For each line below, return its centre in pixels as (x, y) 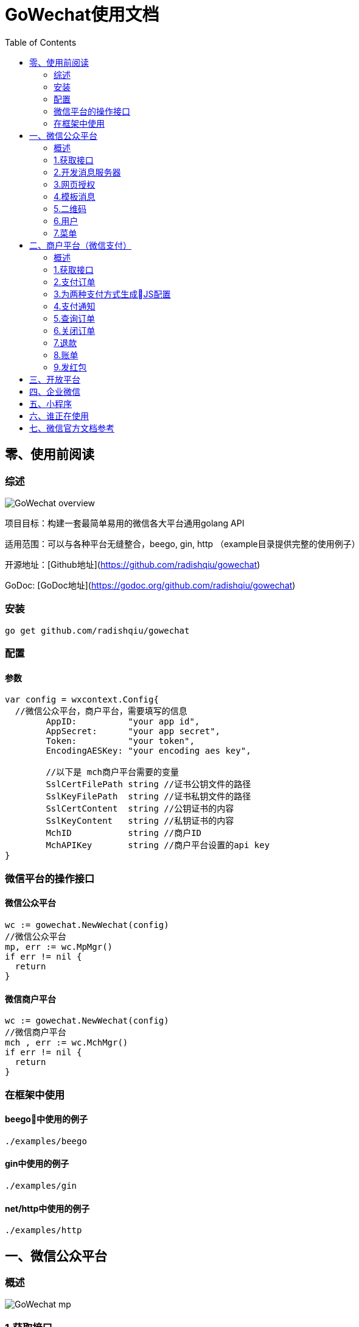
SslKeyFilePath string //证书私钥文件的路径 (148, 797)
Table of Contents (41, 42)
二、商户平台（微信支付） (80, 245)
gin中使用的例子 (37, 1164)
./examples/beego (46, 1141)
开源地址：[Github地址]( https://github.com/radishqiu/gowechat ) (133, 564)
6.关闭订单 (75, 330)
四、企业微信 (55, 391)
